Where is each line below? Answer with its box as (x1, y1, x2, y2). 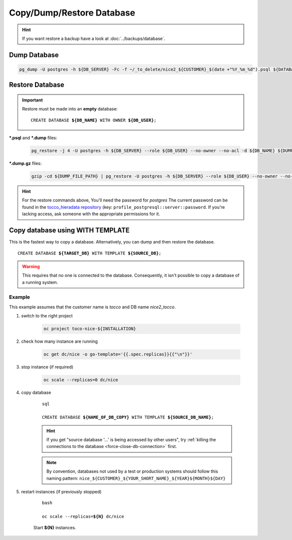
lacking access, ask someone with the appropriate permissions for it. (22, 211, 160, 217)
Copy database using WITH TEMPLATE (9, 226, 130, 235)
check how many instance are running (21, 338, 98, 344)
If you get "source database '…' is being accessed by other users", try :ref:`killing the (46, 437, 216, 443)
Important (22, 97, 43, 103)
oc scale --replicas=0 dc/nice (43, 377, 119, 383)
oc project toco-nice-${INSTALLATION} (43, 326, 136, 332)
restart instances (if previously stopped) (21, 489, 102, 495)
